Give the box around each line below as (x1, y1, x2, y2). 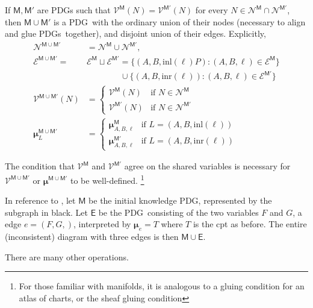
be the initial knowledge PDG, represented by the (88, 194, 272, 207)
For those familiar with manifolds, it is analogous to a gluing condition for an (19, 280, 305, 292)
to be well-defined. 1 (70, 172, 144, 186)
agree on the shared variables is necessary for (124, 160, 291, 172)
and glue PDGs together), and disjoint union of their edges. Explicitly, (5, 27, 266, 40)
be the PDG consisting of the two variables (98, 206, 259, 218)
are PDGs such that (37, 4, 111, 16)
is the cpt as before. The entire (193, 218, 307, 230)
